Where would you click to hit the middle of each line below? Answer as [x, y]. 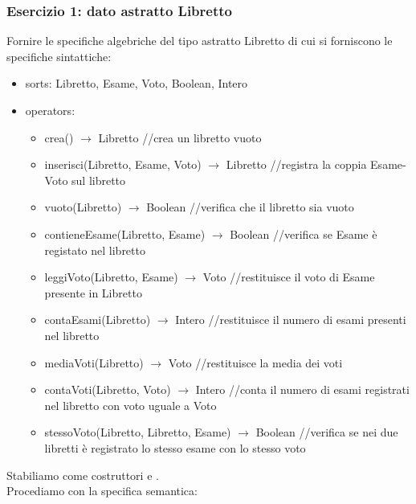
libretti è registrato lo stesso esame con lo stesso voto [175, 447]
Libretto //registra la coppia [296, 164]
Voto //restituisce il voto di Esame [289, 277]
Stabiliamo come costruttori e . [83, 475]
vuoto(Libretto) [83, 207]
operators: [50, 110]
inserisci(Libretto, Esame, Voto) [123, 164]
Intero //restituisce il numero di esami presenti [291, 320]
